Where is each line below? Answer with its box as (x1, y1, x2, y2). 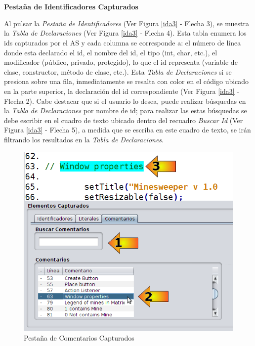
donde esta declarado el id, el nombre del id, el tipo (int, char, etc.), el (4, 47, 217, 57)
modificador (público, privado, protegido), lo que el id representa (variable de (4, 57, 238, 67)
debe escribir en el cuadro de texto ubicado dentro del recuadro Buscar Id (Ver (4, 115, 243, 125)
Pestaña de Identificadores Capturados (4, 1, 138, 12)
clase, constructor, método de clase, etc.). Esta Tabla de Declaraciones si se (4, 66, 232, 77)
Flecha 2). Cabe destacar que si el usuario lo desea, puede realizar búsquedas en (4, 95, 246, 106)
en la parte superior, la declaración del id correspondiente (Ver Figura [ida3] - (4, 86, 239, 96)
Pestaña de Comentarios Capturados (24, 333, 134, 343)
